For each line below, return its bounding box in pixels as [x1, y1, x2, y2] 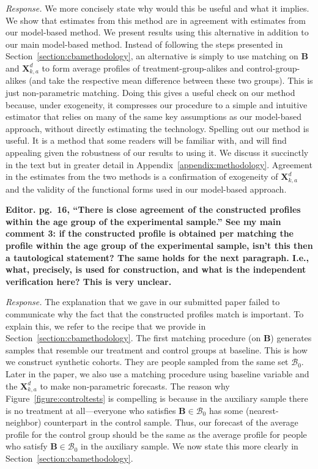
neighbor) [6, 416, 42, 429]
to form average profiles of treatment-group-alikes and [42, 61, 244, 74]
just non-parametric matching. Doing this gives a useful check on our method [6, 86, 295, 99]
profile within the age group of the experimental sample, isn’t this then [6, 239, 313, 251]
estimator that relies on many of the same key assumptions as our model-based [6, 110, 302, 123]
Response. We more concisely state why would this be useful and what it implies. [6, 2, 309, 14]
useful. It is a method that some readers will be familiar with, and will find [6, 134, 287, 147]
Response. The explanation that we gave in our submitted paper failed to [6, 295, 280, 308]
